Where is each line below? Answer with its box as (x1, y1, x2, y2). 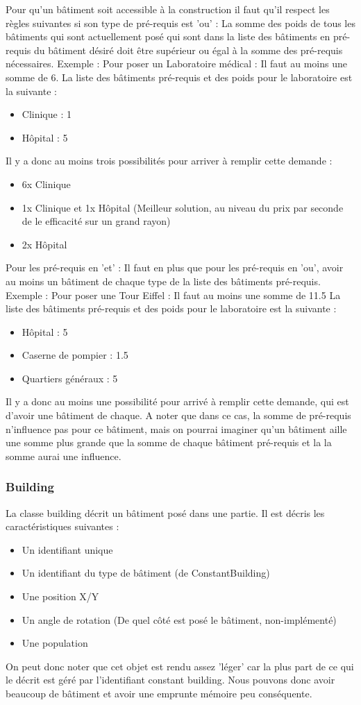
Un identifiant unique (22, 542, 113, 557)
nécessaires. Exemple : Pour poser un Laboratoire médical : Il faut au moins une (6, 56, 347, 71)
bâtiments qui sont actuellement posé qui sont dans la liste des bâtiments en (6, 29, 330, 44)
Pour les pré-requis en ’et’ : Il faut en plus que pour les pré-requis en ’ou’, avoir (6, 260, 344, 275)
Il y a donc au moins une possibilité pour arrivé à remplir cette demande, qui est (6, 394, 349, 409)
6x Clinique (22, 176, 71, 191)
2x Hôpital (22, 237, 67, 251)
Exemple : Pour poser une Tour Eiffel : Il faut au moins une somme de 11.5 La (6, 287, 341, 302)
